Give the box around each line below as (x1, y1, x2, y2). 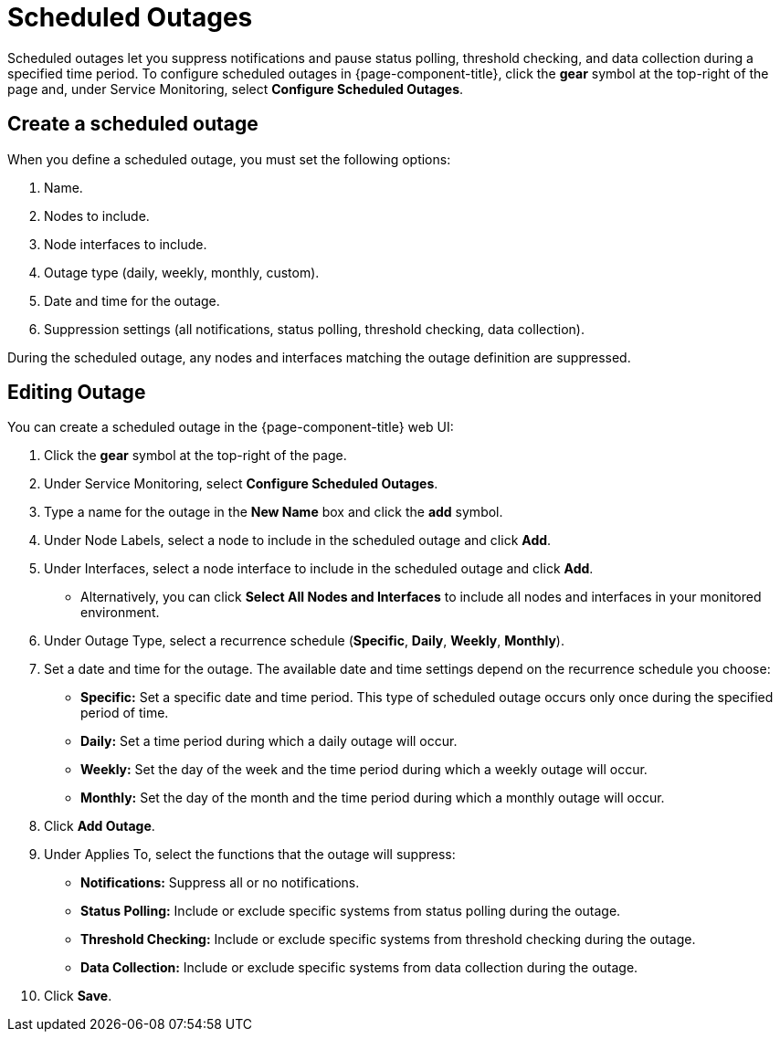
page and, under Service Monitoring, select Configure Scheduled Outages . (7, 80, 464, 97)
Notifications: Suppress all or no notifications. (80, 875, 360, 891)
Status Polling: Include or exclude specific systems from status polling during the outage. (80, 903, 621, 919)
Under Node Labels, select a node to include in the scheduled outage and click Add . (44, 532, 552, 549)
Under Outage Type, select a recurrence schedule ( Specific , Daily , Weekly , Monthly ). (44, 633, 564, 649)
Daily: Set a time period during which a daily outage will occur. (80, 733, 458, 750)
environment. (80, 604, 160, 621)
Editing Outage (7, 381, 146, 404)
